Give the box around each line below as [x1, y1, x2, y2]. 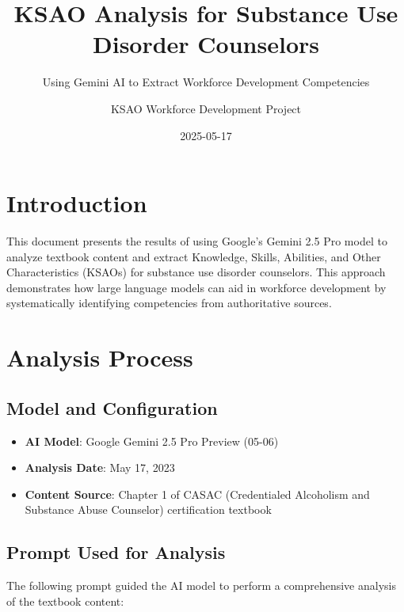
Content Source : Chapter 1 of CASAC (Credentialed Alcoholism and [25, 485, 370, 502]
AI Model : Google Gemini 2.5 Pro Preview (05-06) [25, 432, 279, 449]
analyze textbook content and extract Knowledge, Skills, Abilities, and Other [6, 248, 381, 264]
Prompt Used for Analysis [6, 540, 226, 564]
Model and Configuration [6, 395, 218, 420]
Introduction [6, 187, 147, 219]
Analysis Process [6, 341, 193, 374]
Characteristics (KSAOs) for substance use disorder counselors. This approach [6, 264, 386, 280]
